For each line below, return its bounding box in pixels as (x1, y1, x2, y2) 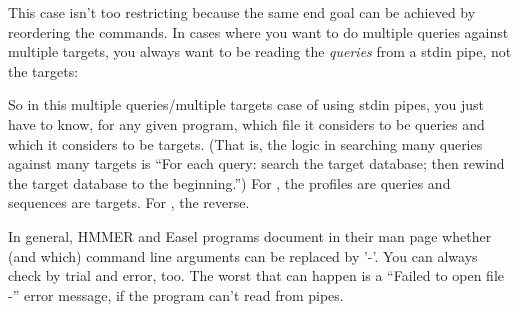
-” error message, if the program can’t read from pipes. (8, 284, 344, 305)
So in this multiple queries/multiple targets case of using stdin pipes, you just (8, 94, 484, 115)
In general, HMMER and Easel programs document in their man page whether (8, 225, 492, 246)
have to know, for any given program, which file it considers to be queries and (8, 113, 485, 134)
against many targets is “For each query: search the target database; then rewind (8, 153, 505, 174)
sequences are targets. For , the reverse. (8, 192, 250, 213)
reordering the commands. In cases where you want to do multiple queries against (8, 21, 509, 42)
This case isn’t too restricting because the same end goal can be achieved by (8, 2, 476, 22)
